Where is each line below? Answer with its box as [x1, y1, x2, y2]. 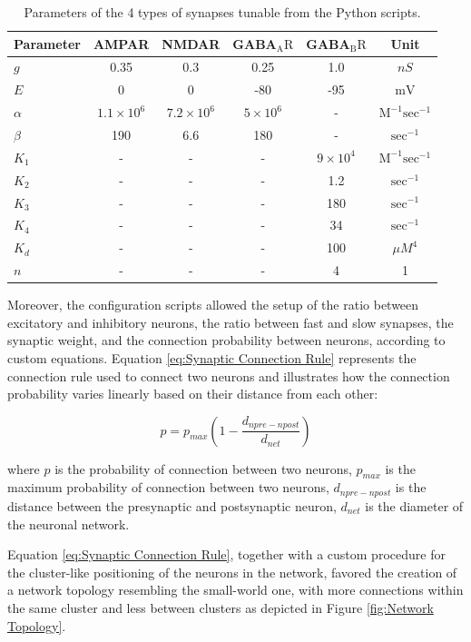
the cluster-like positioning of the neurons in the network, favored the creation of [7, 562, 457, 581]
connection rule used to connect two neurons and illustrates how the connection [7, 366, 450, 385]
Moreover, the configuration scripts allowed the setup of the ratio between [7, 295, 419, 314]
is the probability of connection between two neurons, [54, 459, 352, 478]
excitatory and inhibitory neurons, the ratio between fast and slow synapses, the [7, 312, 454, 331]
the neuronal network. [7, 514, 130, 533]
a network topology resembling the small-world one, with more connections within [7, 580, 464, 599]
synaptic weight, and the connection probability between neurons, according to [7, 331, 446, 350]
